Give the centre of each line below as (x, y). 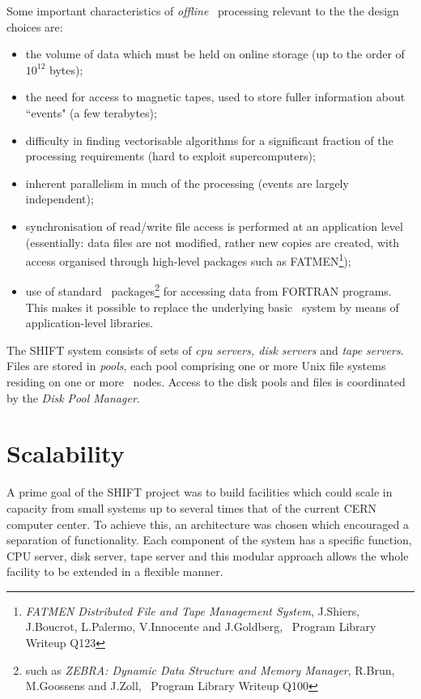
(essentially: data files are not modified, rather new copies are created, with (213, 242)
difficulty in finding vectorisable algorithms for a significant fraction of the (209, 140)
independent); (60, 199)
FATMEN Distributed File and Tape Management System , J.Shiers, (193, 610)
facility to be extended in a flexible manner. (115, 571)
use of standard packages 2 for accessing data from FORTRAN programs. (208, 290)
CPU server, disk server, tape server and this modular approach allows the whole (208, 555)
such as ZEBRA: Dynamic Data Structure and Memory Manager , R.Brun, (210, 669)
